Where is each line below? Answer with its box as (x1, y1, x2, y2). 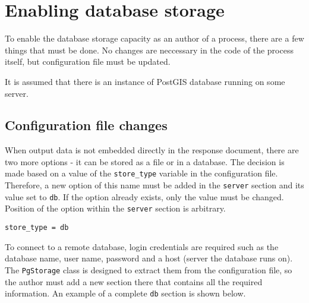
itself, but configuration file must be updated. (5, 55, 171, 68)
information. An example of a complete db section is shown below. (5, 287, 246, 299)
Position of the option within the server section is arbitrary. (5, 202, 226, 214)
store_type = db (5, 223, 69, 232)
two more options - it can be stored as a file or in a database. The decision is (5, 155, 285, 168)
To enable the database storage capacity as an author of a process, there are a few (5, 32, 304, 45)
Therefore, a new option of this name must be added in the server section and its (5, 179, 304, 191)
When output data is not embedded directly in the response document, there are (5, 144, 299, 156)
